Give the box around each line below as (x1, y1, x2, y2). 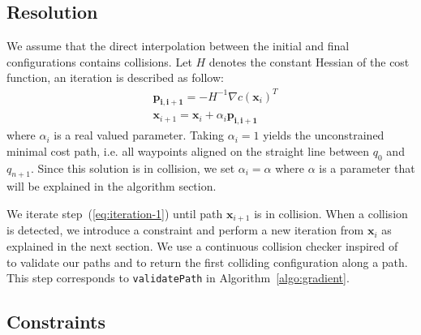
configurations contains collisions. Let (6, 53, 192, 70)
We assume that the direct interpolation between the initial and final (6, 37, 350, 54)
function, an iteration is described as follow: (6, 69, 224, 86)
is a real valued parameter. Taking (54, 127, 225, 144)
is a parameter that (319, 159, 415, 176)
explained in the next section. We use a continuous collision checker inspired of (6, 237, 398, 254)
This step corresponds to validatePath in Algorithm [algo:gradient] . (6, 269, 350, 286)
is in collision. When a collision (254, 204, 408, 221)
